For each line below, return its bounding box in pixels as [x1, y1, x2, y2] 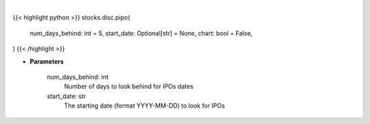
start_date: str [47, 92, 86, 100]
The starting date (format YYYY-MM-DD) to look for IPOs [64, 101, 225, 110]
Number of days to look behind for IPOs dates [64, 82, 194, 90]
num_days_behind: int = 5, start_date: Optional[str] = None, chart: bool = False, [29, 29, 253, 37]
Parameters [29, 57, 64, 65]
